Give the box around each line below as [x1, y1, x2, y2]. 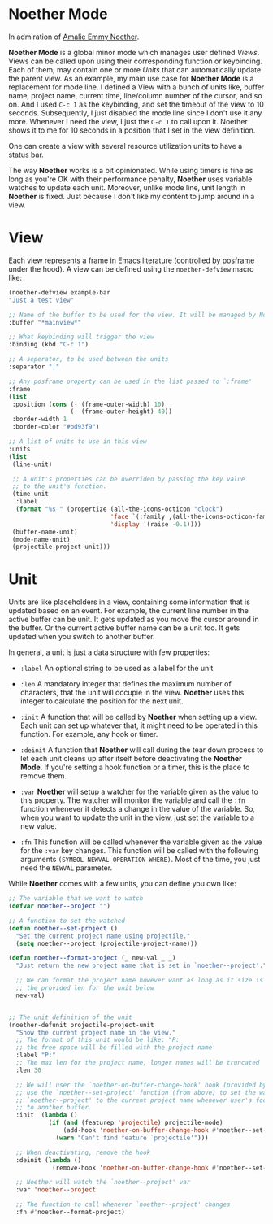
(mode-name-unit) [11, 535, 71, 543]
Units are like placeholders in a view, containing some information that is [8, 597, 250, 607]
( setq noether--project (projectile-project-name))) [15, 939, 198, 947]
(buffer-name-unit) [11, 528, 79, 536]
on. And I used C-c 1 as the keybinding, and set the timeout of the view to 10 [8, 99, 264, 109]
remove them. [19, 771, 67, 781]
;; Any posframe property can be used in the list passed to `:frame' [8, 377, 253, 385]
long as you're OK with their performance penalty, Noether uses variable [8, 174, 253, 184]
